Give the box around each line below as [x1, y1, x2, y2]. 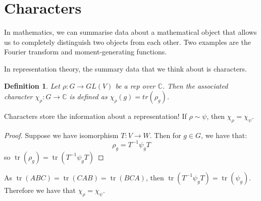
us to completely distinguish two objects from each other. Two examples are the [4, 36, 251, 47]
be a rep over [115, 80, 155, 91]
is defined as [69, 91, 108, 102]
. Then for [149, 129, 181, 140]
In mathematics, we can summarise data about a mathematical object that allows [4, 27, 257, 37]
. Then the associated [162, 80, 228, 91]
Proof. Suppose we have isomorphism [4, 129, 119, 140]
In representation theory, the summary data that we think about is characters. [4, 63, 247, 74]
